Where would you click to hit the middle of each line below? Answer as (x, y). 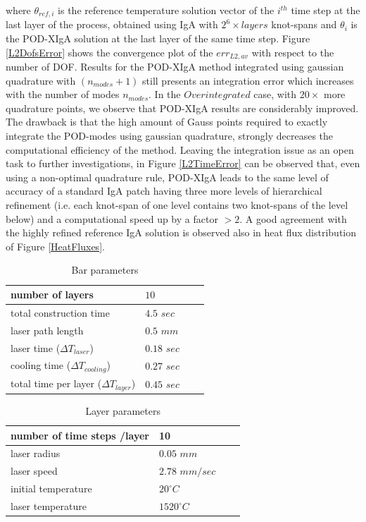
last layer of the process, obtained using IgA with (112, 24)
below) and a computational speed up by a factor (112, 218)
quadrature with (41, 80)
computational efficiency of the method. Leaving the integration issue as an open (180, 149)
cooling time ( (41, 365)
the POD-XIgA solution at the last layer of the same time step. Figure (158, 38)
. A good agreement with (293, 218)
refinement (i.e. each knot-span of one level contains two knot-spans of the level (177, 205)
